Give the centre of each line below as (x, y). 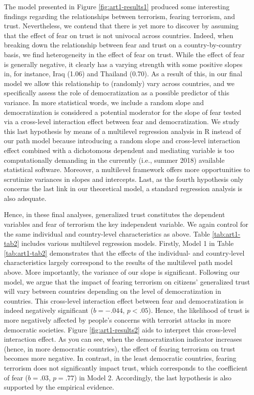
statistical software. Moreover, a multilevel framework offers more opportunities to (127, 169)
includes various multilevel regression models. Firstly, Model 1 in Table (127, 243)
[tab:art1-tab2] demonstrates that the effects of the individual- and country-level (124, 252)
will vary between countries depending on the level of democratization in (113, 291)
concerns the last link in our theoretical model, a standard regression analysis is (123, 188)
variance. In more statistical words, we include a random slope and (104, 102)
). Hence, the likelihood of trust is (199, 310)
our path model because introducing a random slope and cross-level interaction (122, 141)
